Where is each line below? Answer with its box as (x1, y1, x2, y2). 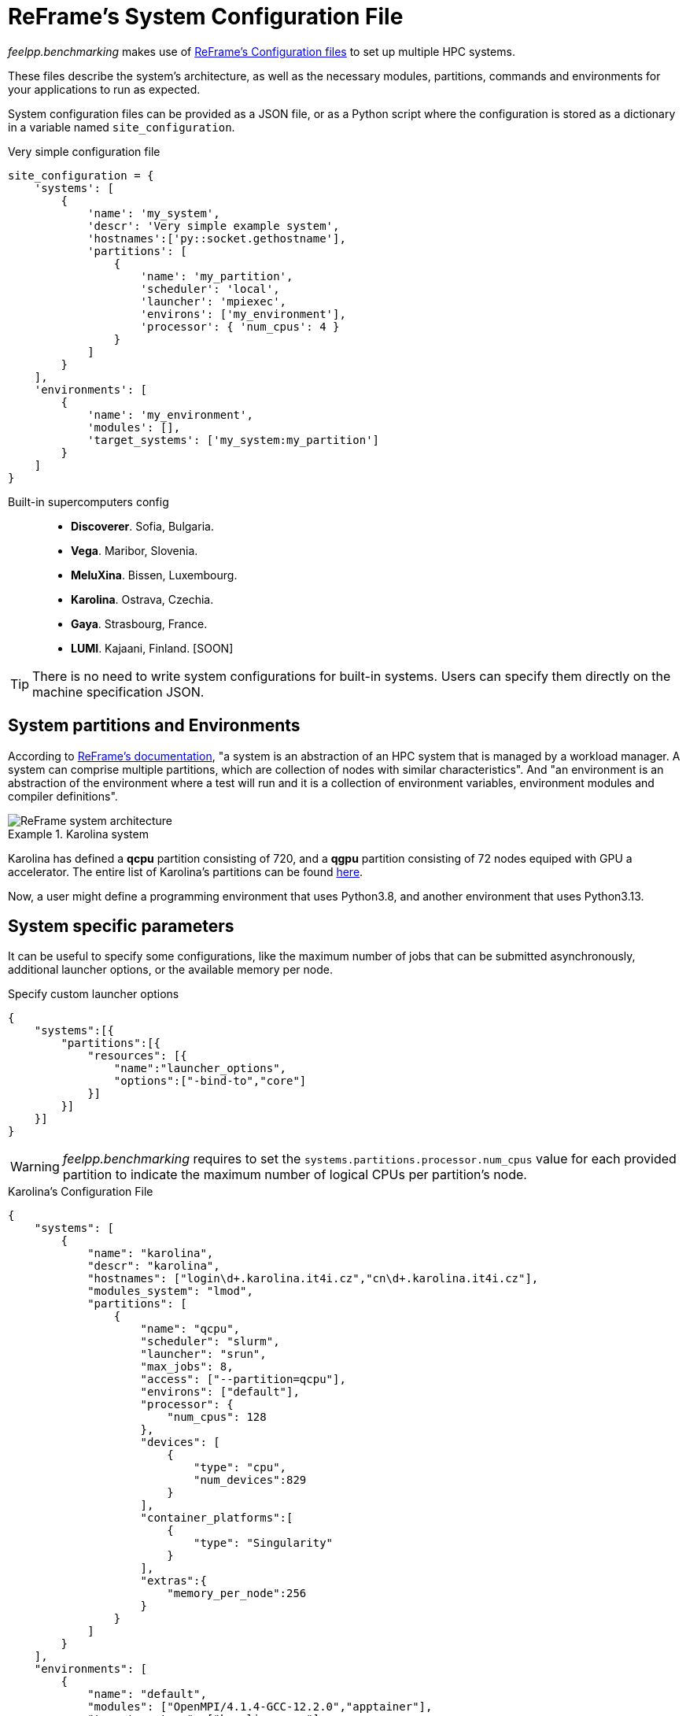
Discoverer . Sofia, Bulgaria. (71, 519, 214, 533)
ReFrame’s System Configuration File (8, 3, 404, 30)
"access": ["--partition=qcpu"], (140, 1373, 346, 1386)
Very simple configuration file (8, 144, 160, 158)
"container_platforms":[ (140, 1511, 293, 1525)
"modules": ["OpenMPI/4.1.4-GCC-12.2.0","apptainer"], (87, 1700, 433, 1714)
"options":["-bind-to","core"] (113, 1074, 307, 1088)
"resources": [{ (87, 1049, 187, 1063)
